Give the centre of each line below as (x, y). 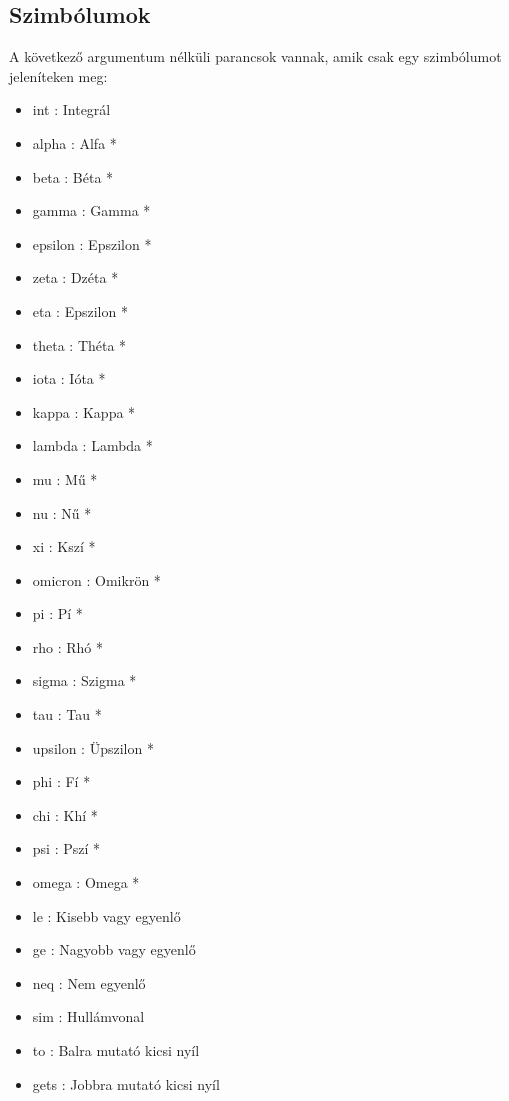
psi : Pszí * (66, 848)
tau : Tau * (67, 714)
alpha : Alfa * (74, 142)
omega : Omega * (86, 882)
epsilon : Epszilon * (92, 243)
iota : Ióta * (69, 378)
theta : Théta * (79, 344)
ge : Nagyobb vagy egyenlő (114, 949)
